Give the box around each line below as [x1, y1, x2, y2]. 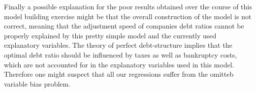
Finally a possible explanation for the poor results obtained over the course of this [4, 1, 252, 11]
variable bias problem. [4, 78, 71, 89]
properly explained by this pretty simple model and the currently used [4, 30, 217, 40]
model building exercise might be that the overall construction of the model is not [4, 11, 252, 21]
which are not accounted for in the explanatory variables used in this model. [4, 59, 234, 69]
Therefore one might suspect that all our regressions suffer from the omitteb [4, 69, 234, 79]
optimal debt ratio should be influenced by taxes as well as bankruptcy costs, [4, 49, 237, 60]
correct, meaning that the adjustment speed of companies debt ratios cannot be [4, 21, 244, 31]
